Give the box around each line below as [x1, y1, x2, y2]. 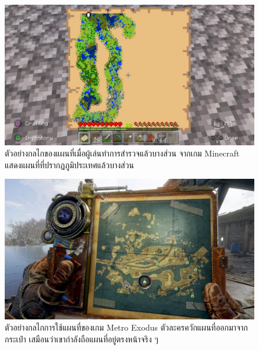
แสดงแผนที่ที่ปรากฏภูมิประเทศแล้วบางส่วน [5, 158, 134, 171]
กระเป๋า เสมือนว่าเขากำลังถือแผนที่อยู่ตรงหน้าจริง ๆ [5, 332, 158, 345]
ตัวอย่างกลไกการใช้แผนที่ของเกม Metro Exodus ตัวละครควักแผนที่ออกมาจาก [5, 321, 248, 334]
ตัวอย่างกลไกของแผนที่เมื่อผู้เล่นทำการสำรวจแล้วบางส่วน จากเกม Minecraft [5, 147, 240, 159]
